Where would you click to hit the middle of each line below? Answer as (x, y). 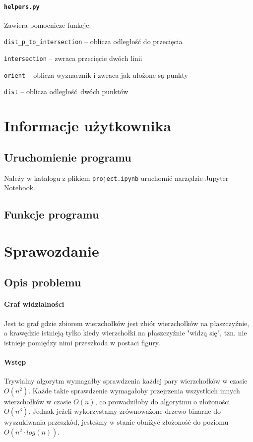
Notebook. (20, 188)
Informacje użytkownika (88, 126)
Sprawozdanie (52, 250)
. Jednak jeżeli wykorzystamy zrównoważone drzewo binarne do (125, 411)
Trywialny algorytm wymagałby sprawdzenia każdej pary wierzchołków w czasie (126, 381)
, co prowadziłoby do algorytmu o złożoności (162, 401)
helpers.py (22, 7)
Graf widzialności (34, 304)
